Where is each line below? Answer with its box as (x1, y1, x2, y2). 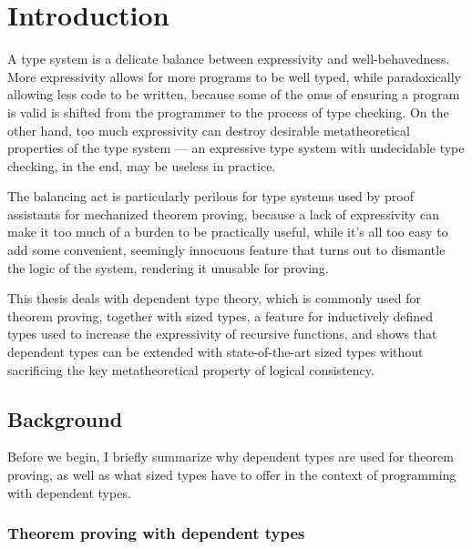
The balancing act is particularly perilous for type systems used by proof (7, 187, 414, 206)
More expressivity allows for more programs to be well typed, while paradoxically (7, 66, 461, 86)
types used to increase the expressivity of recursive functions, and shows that (7, 324, 437, 343)
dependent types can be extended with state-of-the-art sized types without (7, 342, 424, 361)
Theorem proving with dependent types (7, 522, 305, 544)
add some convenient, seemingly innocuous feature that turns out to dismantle (7, 240, 446, 259)
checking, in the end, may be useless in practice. (7, 156, 276, 175)
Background (7, 404, 123, 432)
